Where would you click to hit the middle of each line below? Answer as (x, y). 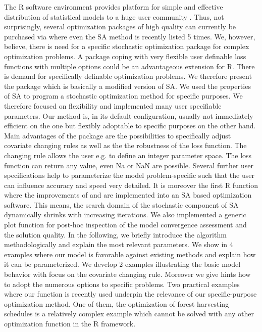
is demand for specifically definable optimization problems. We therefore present (128, 76)
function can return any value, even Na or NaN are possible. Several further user (129, 165)
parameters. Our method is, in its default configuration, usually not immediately (129, 115)
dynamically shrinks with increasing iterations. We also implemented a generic (125, 215)
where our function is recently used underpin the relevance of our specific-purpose (130, 294)
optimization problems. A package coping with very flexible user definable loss (125, 56)
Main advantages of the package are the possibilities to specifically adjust (118, 135)
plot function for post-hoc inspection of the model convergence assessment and (125, 225)
